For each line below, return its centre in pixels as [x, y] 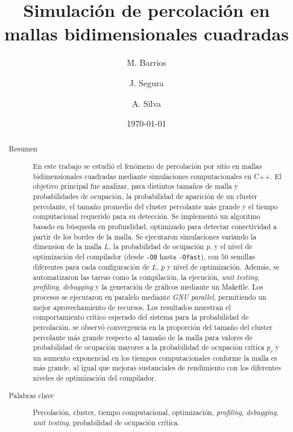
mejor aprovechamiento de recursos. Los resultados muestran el [132, 307]
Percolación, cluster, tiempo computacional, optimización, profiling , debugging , [156, 412]
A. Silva [146, 103]
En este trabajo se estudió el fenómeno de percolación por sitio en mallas [147, 166]
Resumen [23, 149]
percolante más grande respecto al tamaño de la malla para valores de [143, 337]
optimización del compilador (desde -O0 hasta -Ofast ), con [126, 256]
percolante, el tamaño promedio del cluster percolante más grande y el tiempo [155, 206]
